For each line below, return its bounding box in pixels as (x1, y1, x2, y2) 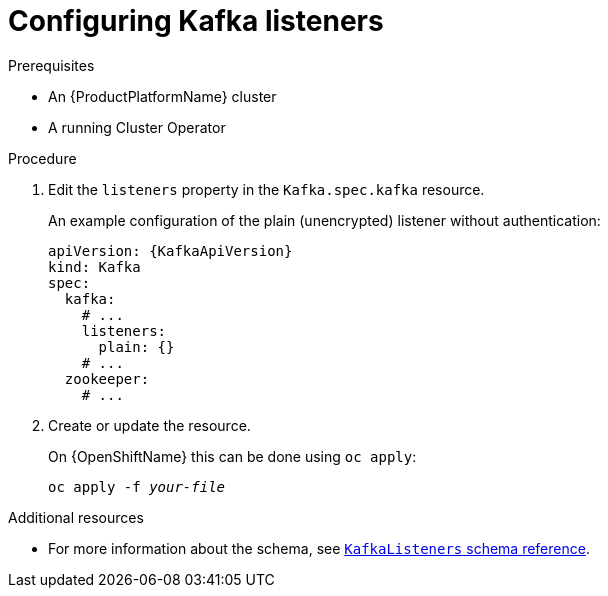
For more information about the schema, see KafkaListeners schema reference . (48, 539, 590, 557)
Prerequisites (8, 56, 95, 74)
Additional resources (8, 508, 144, 526)
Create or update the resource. (48, 416, 251, 434)
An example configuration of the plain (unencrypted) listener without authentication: (48, 211, 601, 229)
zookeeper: (64, 370, 150, 387)
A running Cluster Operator (48, 118, 226, 136)
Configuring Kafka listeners (8, 4, 384, 38)
